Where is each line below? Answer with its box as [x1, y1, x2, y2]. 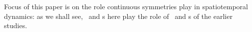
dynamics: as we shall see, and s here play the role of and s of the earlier [4, 11, 233, 21]
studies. [4, 20, 27, 31]
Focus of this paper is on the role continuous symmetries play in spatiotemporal [4, 1, 248, 11]
